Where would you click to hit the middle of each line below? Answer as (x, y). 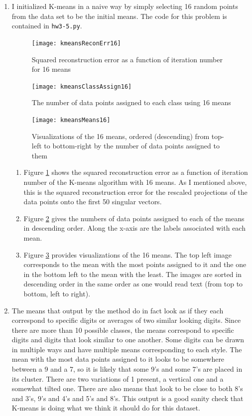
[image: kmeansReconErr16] (76, 43)
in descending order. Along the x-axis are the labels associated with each (134, 228)
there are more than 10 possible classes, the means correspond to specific (123, 330)
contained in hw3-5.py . (47, 26)
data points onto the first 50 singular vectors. (93, 202)
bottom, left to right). (57, 293)
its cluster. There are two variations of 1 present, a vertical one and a (118, 378)
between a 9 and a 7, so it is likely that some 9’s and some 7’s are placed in (127, 369)
